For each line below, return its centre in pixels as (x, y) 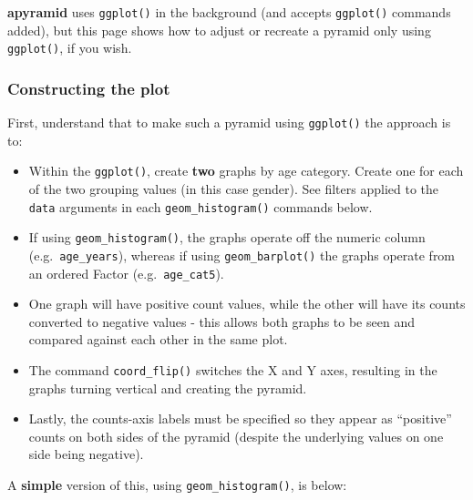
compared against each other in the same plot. (158, 339)
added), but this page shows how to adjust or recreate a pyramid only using (219, 30)
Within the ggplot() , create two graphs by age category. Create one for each (246, 171)
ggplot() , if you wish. (70, 48)
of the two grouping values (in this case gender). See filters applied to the (233, 189)
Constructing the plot (89, 88)
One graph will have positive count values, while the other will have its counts (247, 304)
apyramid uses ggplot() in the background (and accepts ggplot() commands (229, 12)
